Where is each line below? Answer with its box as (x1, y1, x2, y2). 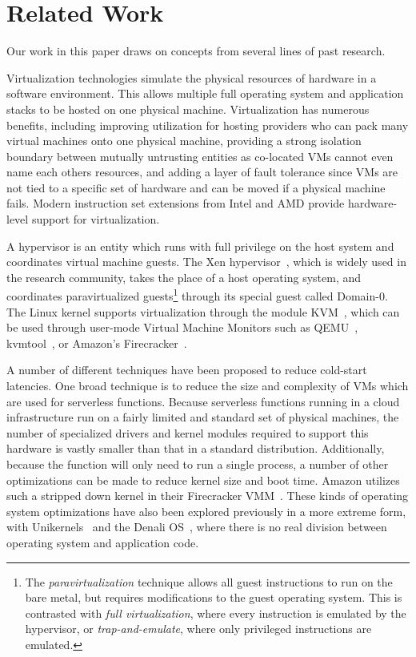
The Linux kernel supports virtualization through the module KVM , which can (6, 303, 400, 320)
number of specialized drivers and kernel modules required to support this (6, 424, 369, 441)
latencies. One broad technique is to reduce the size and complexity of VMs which (6, 377, 409, 394)
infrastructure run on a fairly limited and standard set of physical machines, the (6, 409, 399, 425)
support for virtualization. (31, 211, 160, 228)
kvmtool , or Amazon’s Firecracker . (6, 334, 187, 351)
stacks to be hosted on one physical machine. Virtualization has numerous (6, 100, 370, 117)
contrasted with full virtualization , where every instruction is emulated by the (25, 604, 406, 621)
